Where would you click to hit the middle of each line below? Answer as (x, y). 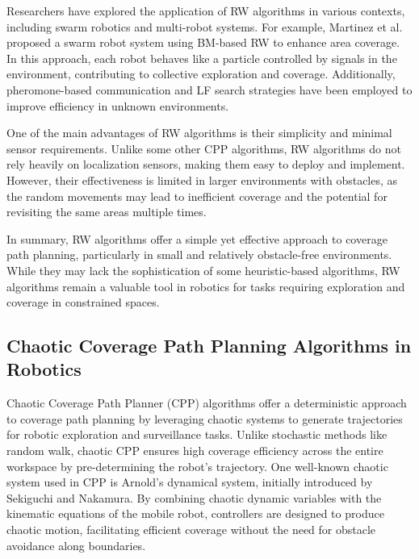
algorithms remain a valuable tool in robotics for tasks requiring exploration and (206, 286)
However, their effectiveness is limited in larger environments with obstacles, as (202, 179)
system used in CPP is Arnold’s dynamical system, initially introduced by (190, 482)
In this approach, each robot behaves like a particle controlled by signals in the (202, 58)
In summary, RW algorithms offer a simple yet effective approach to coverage (197, 238)
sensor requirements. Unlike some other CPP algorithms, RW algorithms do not (204, 148)
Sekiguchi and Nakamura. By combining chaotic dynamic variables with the (194, 497)
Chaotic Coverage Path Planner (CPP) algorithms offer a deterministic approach (207, 403)
